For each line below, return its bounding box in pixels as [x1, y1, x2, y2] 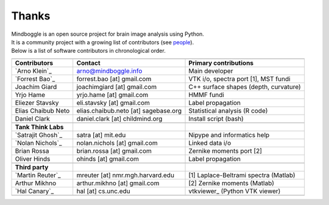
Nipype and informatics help [188, 130, 270, 139]
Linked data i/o [188, 138, 232, 147]
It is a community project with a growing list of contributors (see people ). [11, 38, 194, 45]
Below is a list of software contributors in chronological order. [11, 47, 166, 55]
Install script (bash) [188, 114, 244, 123]
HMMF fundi [188, 90, 225, 99]
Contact [76, 58, 101, 67]
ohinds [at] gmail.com [76, 155, 140, 163]
